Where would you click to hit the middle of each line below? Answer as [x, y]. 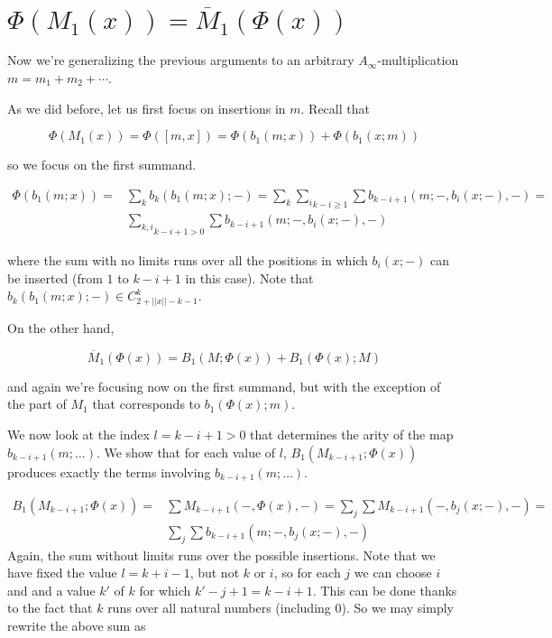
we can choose [393, 573]
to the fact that [50, 608]
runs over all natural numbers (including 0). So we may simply [281, 608]
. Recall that [335, 108]
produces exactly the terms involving [109, 472]
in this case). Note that [249, 277]
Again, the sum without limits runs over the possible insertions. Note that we [221, 555]
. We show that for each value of [186, 452]
